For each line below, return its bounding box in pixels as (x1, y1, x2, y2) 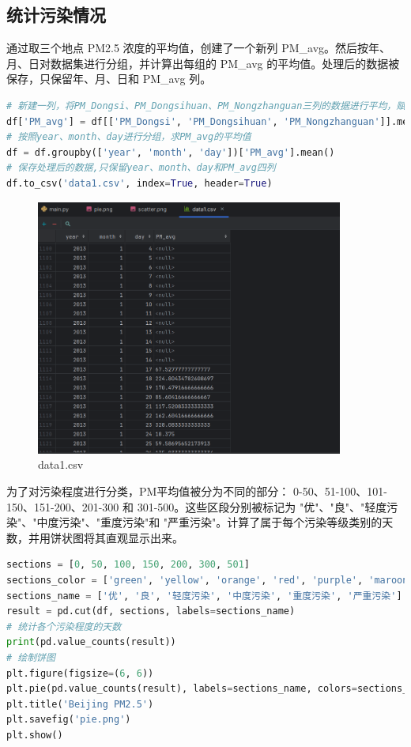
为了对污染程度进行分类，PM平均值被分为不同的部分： (6, 483, 290, 499)
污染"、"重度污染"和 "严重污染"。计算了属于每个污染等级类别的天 (58, 514, 394, 530)
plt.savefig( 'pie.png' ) (6, 714, 131, 726)
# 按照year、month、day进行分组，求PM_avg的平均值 (6, 131, 251, 143)
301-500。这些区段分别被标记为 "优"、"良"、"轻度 (137, 498, 387, 515)
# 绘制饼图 (6, 651, 55, 663)
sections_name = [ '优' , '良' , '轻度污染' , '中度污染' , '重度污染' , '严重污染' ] (6, 590, 402, 602)
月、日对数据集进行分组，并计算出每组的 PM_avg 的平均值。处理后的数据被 (6, 55, 400, 71)
